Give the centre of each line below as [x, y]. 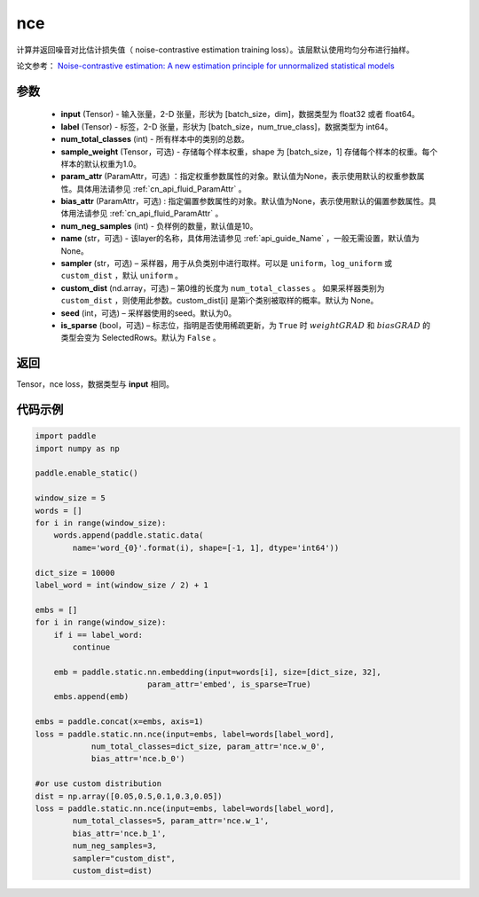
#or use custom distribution [98, 784]
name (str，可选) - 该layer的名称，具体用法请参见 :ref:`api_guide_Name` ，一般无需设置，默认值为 [240, 239]
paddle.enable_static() [87, 473]
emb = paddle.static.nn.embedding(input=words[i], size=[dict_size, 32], [217, 672]
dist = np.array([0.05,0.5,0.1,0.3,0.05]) [129, 796]
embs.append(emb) [91, 697]
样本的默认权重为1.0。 [101, 163]
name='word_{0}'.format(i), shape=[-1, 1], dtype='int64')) [206, 547]
